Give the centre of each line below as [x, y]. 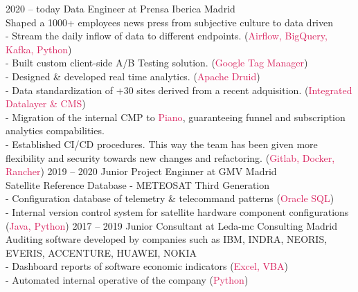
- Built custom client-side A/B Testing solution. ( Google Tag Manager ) [157, 63]
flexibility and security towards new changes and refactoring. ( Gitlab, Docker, [170, 157]
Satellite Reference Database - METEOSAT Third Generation [138, 184]
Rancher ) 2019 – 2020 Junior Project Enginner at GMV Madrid [141, 171]
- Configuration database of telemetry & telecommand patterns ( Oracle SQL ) [170, 198]
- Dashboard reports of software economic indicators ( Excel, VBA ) [147, 266]
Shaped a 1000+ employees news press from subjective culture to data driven [170, 22]
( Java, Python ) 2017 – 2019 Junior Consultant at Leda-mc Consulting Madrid [172, 225]
